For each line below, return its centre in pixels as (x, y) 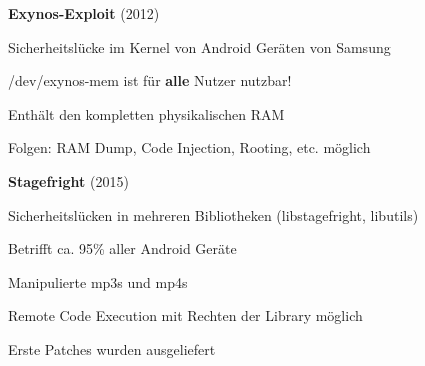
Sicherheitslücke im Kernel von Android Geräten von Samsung (199, 46)
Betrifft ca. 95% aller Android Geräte (122, 248)
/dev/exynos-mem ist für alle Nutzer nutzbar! (150, 80)
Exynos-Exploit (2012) (84, 13)
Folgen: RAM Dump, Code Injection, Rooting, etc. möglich (189, 147)
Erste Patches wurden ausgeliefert (112, 348)
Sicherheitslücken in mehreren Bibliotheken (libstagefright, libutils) (213, 214)
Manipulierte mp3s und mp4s (98, 281)
